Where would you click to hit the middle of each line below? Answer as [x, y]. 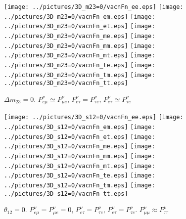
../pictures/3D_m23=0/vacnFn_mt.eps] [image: [80, 56]
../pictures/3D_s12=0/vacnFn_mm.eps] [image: [80, 156]
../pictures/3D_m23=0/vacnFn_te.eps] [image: [80, 65]
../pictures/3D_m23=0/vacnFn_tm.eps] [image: [80, 75]
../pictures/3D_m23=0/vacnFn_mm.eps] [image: [80, 46]
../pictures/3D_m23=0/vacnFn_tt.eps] [66, 83]
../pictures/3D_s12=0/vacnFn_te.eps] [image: [80, 176]
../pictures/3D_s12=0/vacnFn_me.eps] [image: [80, 147]
